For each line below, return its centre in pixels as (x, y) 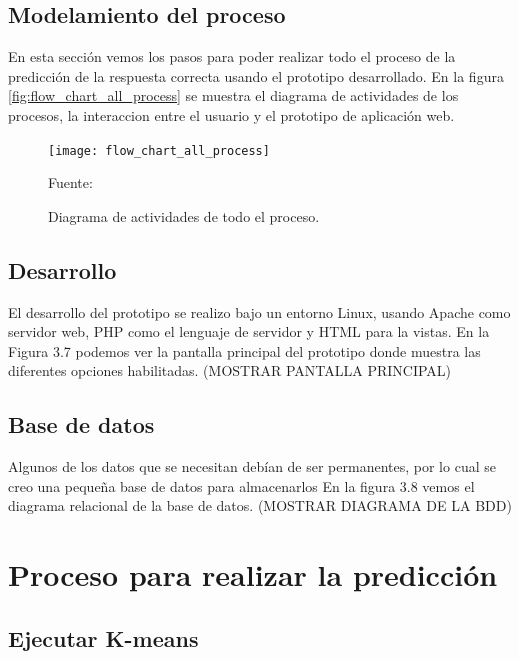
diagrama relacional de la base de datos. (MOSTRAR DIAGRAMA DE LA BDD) (260, 505)
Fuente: (70, 182)
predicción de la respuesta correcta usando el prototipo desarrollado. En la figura (256, 75)
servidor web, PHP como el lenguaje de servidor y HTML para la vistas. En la (249, 331)
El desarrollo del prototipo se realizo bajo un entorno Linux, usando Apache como (259, 311)
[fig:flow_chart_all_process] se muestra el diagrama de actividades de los (233, 95)
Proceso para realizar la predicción (253, 574)
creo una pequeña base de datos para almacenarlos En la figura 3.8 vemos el (241, 485)
